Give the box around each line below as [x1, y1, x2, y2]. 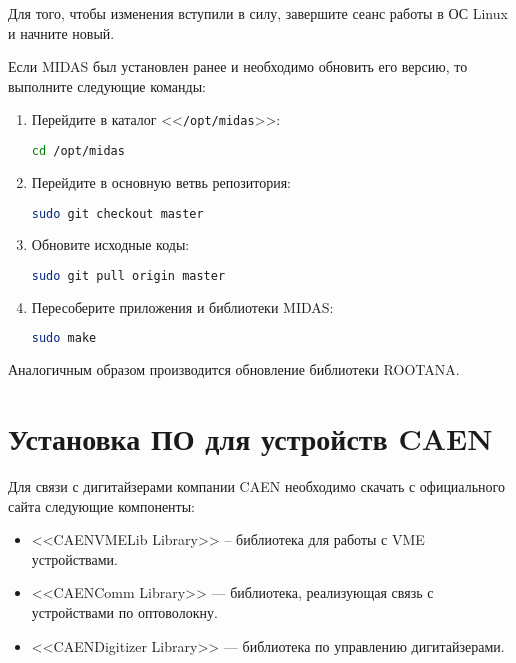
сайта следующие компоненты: [8, 495, 196, 516]
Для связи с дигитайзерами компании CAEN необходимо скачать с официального [8, 476, 505, 497]
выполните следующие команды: [8, 75, 206, 96]
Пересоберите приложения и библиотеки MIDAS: [31, 296, 334, 317]
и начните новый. [8, 22, 115, 43]
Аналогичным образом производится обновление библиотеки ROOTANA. [8, 359, 460, 380]
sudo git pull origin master [31, 268, 226, 283]
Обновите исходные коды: [31, 234, 190, 255]
